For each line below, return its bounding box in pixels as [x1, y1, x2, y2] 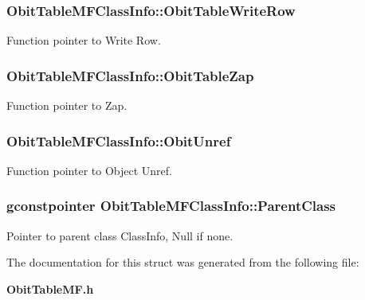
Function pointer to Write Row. [6, 32, 161, 49]
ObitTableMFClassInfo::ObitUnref [6, 131, 231, 150]
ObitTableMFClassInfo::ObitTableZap [6, 65, 254, 85]
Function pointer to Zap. [6, 97, 128, 114]
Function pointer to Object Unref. [6, 162, 172, 178]
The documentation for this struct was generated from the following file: [6, 254, 359, 271]
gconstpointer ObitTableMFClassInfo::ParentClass [6, 196, 336, 216]
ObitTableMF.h [6, 280, 94, 297]
